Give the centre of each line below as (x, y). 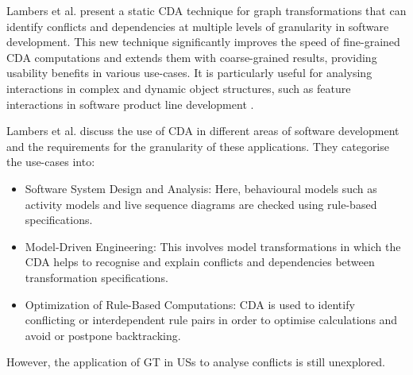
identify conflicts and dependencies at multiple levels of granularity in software (198, 26)
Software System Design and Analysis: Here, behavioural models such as (201, 188)
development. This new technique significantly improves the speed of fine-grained (203, 42)
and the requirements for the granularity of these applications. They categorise (198, 146)
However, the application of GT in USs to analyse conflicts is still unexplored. (196, 362)
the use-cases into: (51, 162)
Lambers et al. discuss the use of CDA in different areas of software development (203, 131)
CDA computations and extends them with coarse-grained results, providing (192, 57)
